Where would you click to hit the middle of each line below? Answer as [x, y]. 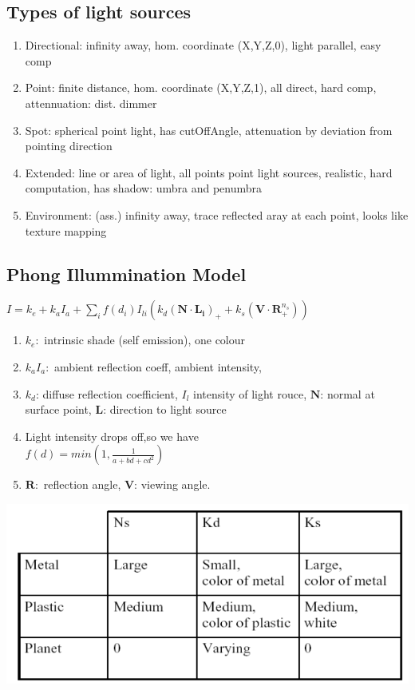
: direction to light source [165, 409]
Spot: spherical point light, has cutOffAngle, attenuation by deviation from [209, 130]
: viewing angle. [172, 484]
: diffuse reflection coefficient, [107, 393]
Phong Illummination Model [126, 274]
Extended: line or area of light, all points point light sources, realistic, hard [209, 172]
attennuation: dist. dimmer [91, 103]
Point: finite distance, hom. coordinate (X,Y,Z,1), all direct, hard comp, [201, 87]
